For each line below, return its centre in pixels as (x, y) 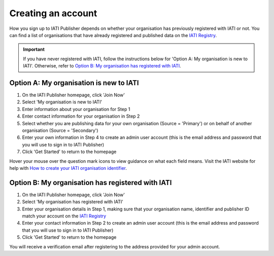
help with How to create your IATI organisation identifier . (68, 168)
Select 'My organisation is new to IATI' (62, 102)
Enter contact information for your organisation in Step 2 (81, 116)
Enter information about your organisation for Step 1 (76, 109)
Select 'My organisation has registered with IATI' (73, 202)
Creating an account (53, 13)
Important (34, 49)
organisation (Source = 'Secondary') (60, 130)
